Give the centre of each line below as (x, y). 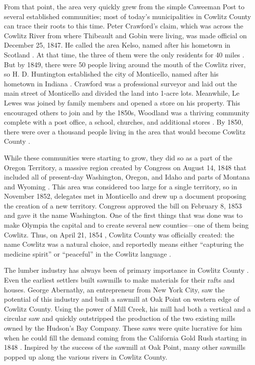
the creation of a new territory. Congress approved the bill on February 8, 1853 (123, 205)
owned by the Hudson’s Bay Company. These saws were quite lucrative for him (123, 328)
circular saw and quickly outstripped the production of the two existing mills (120, 318)
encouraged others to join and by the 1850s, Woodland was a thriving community (127, 112)
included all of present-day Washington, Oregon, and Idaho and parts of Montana (127, 177)
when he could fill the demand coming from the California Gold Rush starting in (126, 337)
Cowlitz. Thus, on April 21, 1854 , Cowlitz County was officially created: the (119, 234)
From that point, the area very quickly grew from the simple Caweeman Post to (124, 6)
